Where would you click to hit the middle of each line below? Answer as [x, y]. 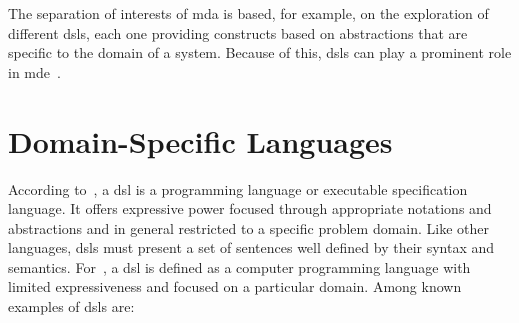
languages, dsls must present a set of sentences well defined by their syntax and [251, 247]
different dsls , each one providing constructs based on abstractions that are [238, 32]
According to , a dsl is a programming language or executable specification [238, 188]
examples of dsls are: [71, 306]
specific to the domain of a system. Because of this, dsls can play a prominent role [260, 52]
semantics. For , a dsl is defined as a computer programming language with [239, 266]
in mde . [34, 71]
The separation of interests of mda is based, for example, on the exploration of [248, 13]
